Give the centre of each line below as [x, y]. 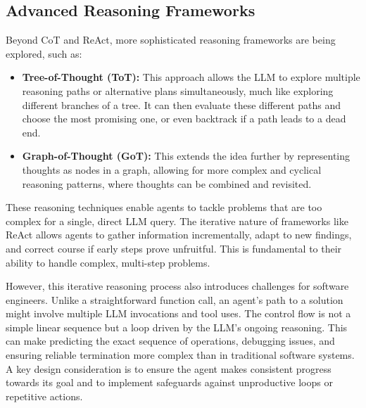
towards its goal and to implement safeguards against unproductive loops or [169, 382]
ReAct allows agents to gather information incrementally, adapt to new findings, [179, 235]
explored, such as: [44, 53]
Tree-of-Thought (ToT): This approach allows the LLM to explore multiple [191, 77]
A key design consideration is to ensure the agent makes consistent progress [169, 368]
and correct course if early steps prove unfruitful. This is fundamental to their [174, 248]
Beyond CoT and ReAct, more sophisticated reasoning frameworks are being [171, 40]
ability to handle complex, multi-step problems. [108, 262]
